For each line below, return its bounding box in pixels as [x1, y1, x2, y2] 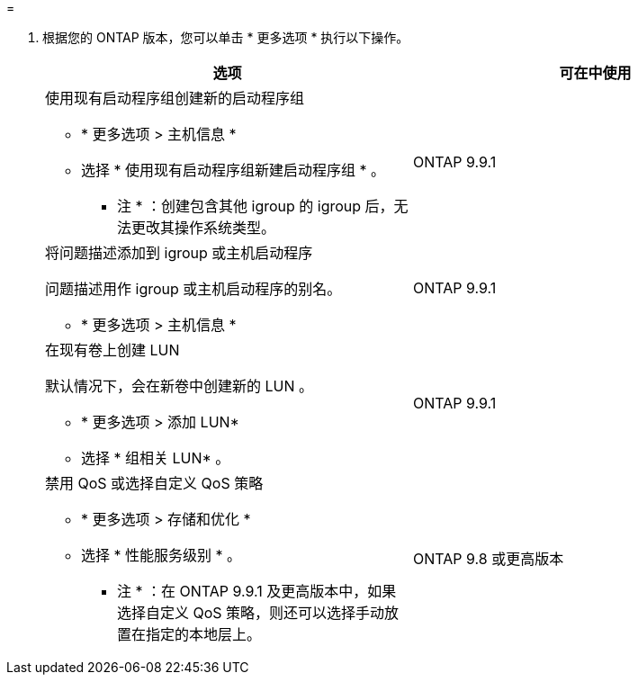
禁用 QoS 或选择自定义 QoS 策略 [45, 474, 264, 492]
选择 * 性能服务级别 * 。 [81, 546, 242, 564]
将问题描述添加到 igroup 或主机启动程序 [45, 244, 313, 262]
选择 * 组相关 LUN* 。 [81, 449, 230, 467]
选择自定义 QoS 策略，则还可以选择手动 [117, 604, 385, 622]
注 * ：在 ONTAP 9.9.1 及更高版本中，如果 [117, 582, 397, 600]
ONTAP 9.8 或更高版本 [413, 550, 564, 568]
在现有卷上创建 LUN [45, 341, 180, 359]
